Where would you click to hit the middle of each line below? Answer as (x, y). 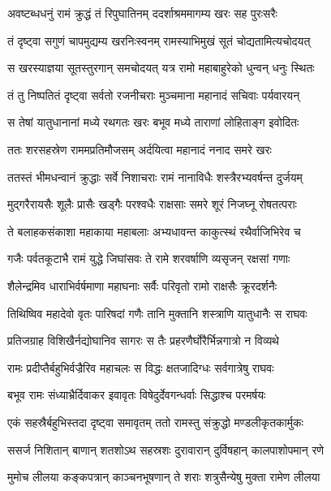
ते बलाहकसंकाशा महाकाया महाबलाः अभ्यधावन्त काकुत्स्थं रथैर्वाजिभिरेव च (154, 231)
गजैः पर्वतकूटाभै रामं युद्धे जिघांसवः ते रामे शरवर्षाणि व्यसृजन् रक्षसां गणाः (149, 258)
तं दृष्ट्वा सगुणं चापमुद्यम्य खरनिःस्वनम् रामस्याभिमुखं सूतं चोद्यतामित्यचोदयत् (159, 40)
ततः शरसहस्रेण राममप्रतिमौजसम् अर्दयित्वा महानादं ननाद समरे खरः (140, 149)
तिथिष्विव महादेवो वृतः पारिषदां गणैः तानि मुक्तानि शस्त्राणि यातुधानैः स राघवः (157, 313)
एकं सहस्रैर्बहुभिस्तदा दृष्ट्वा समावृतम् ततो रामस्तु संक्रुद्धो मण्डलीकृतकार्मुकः (155, 422)
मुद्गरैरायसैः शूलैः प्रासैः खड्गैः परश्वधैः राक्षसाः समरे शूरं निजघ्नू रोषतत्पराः (152, 204)
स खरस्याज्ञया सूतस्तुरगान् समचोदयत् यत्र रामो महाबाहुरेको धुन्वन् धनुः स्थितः (161, 68)
